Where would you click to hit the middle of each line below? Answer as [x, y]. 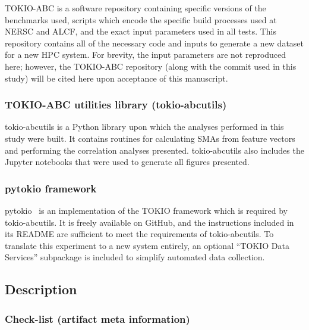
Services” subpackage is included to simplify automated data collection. [135, 257]
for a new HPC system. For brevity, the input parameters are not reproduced [146, 55]
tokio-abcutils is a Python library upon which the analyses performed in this [144, 127]
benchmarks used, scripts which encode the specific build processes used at [141, 19]
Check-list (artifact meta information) [97, 318]
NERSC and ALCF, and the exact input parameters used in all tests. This [141, 31]
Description [41, 289]
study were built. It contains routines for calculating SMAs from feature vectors [150, 138]
